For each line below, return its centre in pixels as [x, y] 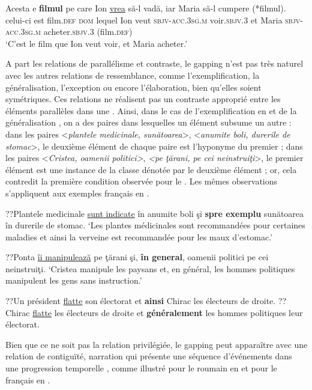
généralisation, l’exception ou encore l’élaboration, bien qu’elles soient [133, 87]
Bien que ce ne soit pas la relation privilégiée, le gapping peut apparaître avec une [157, 344]
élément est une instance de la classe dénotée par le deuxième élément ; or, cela [151, 169]
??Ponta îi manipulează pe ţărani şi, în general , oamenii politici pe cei [137, 257]
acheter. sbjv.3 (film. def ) [88, 32]
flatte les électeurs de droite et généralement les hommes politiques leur [168, 312]
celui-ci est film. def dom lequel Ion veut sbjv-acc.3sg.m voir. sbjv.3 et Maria [144, 20]
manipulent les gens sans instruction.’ [74, 280]
